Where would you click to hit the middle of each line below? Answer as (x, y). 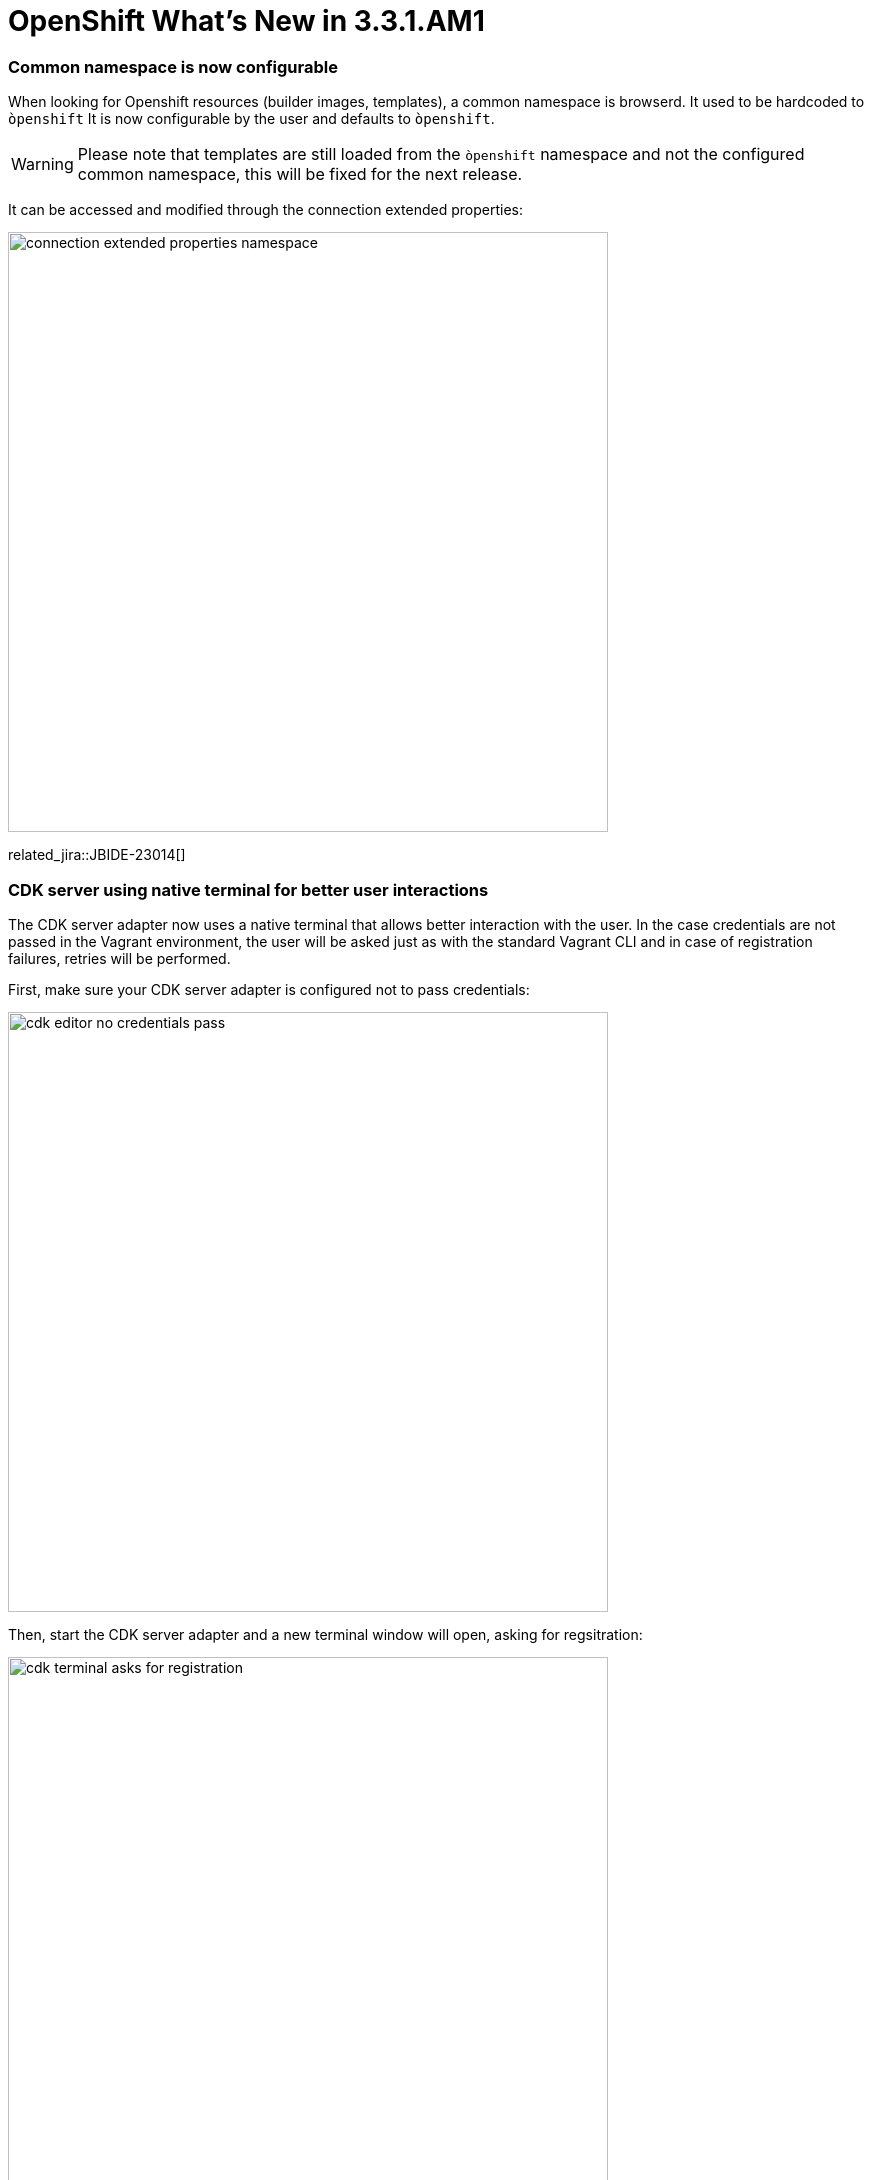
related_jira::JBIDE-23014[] (97, 855)
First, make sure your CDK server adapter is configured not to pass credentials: (269, 989)
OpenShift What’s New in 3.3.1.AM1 (246, 21)
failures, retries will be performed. (119, 958)
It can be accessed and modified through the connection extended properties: (266, 210)
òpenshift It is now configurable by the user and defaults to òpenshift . (251, 119)
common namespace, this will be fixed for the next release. (300, 174)
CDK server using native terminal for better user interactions (248, 889)
